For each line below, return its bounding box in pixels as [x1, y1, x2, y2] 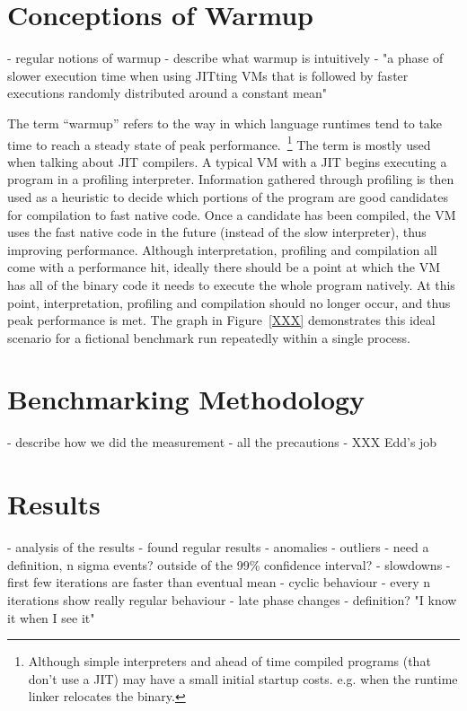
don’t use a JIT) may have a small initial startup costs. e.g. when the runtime [28, 669, 458, 688]
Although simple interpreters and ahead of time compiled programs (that [28, 652, 431, 671]
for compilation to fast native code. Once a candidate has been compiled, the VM [7, 205, 456, 224]
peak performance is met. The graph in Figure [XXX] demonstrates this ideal [7, 311, 436, 329]
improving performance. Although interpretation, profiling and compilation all [7, 240, 437, 259]
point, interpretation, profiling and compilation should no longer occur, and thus [7, 293, 451, 312]
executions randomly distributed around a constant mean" [7, 83, 328, 102]
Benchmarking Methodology [7, 381, 366, 417]
